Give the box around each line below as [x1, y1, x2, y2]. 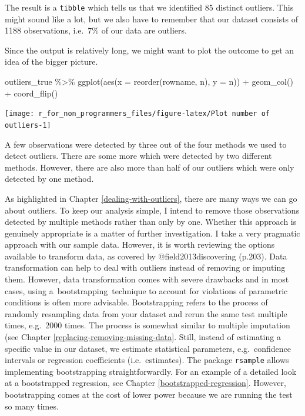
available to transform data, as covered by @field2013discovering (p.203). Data [5, 249, 287, 262]
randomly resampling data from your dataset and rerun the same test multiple [5, 307, 287, 320]
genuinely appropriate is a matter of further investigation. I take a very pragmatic [5, 227, 300, 239]
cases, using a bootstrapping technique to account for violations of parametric [5, 284, 288, 297]
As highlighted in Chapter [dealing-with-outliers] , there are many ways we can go [5, 192, 297, 204]
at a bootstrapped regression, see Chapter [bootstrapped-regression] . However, [5, 377, 286, 389]
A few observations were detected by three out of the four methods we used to [5, 138, 287, 150]
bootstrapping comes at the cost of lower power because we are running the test [5, 388, 293, 401]
